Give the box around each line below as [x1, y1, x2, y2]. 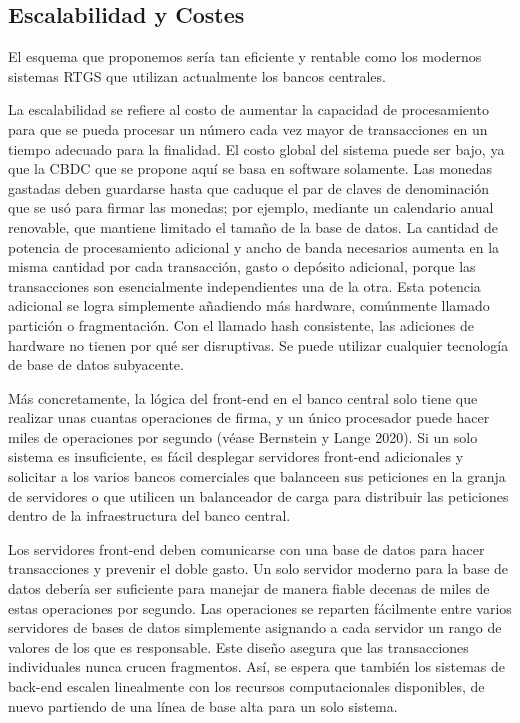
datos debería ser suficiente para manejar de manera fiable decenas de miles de [8, 578, 490, 599]
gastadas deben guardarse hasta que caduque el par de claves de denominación [8, 177, 490, 198]
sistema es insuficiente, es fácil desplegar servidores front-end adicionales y [8, 446, 464, 467]
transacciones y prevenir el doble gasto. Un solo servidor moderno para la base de [8, 558, 509, 579]
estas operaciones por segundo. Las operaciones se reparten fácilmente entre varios [8, 597, 512, 618]
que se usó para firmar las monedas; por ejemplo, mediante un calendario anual [8, 197, 494, 218]
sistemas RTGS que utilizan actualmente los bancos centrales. [8, 65, 386, 86]
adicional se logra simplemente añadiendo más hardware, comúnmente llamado [8, 295, 490, 316]
